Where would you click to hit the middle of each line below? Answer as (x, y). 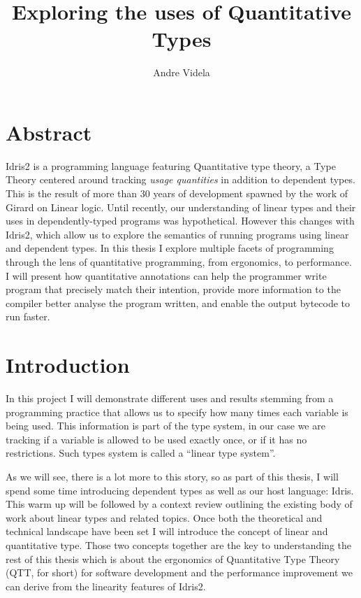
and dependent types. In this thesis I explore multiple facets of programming (170, 248)
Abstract (49, 132)
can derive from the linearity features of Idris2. (106, 586)
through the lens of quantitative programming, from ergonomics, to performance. (179, 262)
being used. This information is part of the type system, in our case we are (165, 426)
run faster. (28, 316)
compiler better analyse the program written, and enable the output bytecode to (178, 302)
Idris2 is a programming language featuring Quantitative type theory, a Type (171, 165)
